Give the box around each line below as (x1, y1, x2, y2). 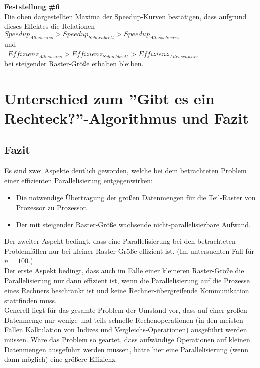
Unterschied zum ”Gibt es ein (4, 87, 215, 108)
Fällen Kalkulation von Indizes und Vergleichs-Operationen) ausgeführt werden (4, 324, 247, 335)
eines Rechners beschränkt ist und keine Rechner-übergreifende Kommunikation (4, 285, 249, 296)
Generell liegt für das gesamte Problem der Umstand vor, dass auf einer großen (4, 305, 247, 315)
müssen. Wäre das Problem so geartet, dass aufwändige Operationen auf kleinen (4, 334, 250, 345)
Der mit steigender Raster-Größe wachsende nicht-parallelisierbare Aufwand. (16, 219, 251, 229)
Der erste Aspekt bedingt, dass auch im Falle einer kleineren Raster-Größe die (4, 265, 244, 275)
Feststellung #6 (4, 1, 60, 11)
